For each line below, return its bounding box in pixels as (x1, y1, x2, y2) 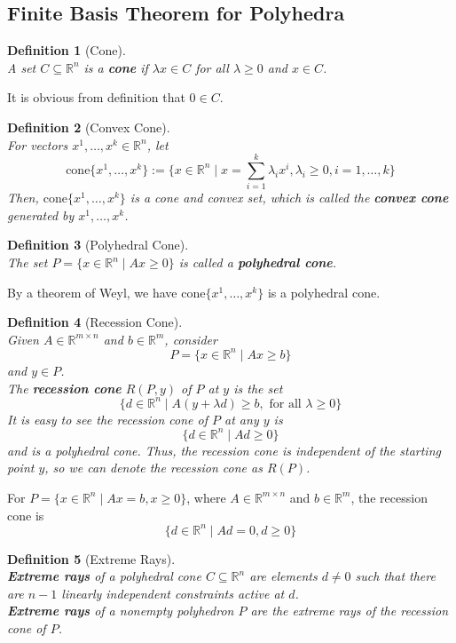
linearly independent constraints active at (61, 583, 285, 602)
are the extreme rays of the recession (250, 601, 449, 620)
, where (186, 488, 226, 506)
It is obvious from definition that (7, 88, 185, 107)
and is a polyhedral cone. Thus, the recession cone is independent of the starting (7, 441, 441, 459)
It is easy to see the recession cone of (7, 409, 208, 428)
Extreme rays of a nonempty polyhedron (7, 601, 234, 620)
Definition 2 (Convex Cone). (7, 117, 170, 136)
